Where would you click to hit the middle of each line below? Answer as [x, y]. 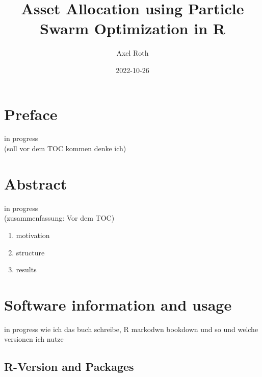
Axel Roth [133, 53]
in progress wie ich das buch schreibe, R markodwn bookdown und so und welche [131, 329]
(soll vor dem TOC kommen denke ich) [65, 148]
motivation [33, 235]
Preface [31, 114]
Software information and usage [118, 304]
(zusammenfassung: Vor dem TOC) [59, 218]
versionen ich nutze [34, 339]
